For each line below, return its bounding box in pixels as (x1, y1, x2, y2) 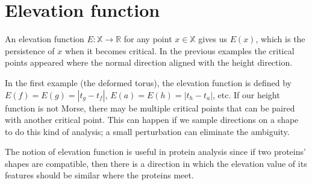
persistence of (5, 44, 55, 57)
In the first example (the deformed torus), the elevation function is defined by (5, 76, 292, 89)
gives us (198, 33, 227, 45)
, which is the (255, 33, 305, 45)
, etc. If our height (213, 88, 280, 101)
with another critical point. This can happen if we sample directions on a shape (5, 113, 299, 126)
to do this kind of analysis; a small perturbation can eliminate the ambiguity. (5, 125, 290, 137)
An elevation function (5, 33, 84, 45)
